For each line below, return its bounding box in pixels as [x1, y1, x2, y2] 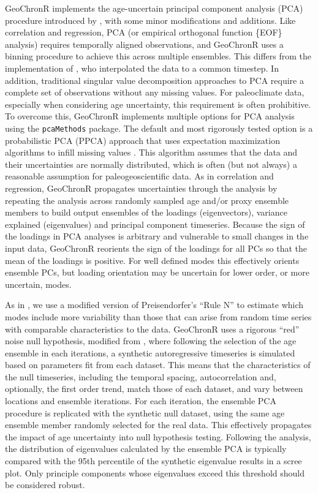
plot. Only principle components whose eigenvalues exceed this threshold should [5, 466, 305, 479]
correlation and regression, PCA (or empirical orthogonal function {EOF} [5, 26, 282, 39]
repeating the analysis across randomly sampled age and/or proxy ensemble [5, 194, 289, 206]
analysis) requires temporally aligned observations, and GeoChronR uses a [5, 37, 284, 50]
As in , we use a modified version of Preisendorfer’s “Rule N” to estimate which [5, 298, 304, 311]
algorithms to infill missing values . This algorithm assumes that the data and [5, 146, 298, 159]
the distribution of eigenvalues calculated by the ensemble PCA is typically [5, 442, 287, 455]
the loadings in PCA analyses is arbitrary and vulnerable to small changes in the [5, 230, 309, 243]
